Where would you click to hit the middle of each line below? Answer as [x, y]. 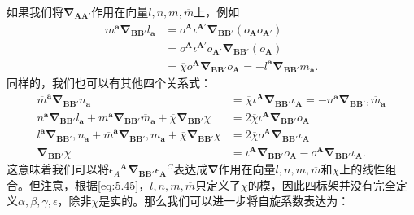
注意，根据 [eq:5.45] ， [95, 184]
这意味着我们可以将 [58, 169]
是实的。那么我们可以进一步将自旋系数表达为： [224, 201]
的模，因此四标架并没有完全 [322, 184]
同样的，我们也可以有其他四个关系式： [109, 83]
